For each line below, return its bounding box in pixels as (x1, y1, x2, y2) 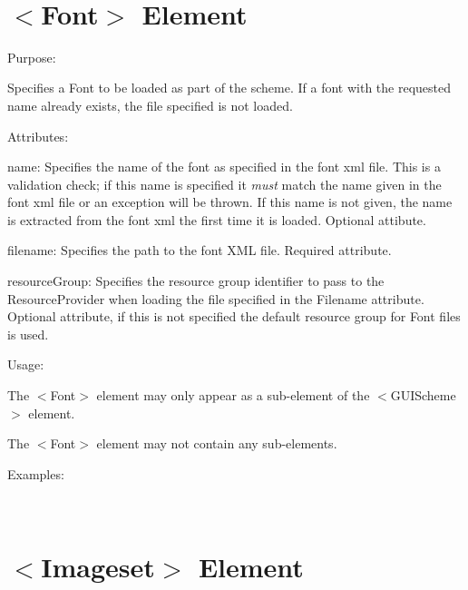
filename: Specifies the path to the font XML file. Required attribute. (7, 241, 392, 260)
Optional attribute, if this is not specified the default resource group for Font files (7, 307, 461, 326)
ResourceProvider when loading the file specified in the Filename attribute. (7, 289, 424, 308)
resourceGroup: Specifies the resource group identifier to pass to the (7, 271, 385, 290)
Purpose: (7, 47, 56, 66)
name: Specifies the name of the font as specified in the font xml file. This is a (7, 157, 441, 176)
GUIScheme (390, 386, 456, 405)
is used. (7, 324, 49, 343)
